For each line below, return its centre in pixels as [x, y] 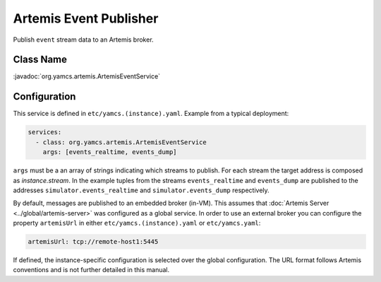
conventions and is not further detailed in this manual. [91, 270]
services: [45, 132]
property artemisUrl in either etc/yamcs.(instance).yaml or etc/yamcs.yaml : [137, 223]
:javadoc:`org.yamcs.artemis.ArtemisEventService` [87, 76]
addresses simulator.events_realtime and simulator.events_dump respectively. [141, 190]
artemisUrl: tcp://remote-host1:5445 [93, 242]
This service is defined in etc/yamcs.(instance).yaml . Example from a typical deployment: [151, 114]
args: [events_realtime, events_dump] [110, 152]
